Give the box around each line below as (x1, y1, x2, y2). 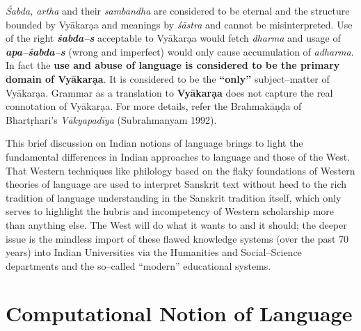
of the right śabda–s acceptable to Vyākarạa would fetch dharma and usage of (6, 31, 341, 45)
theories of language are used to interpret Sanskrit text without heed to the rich (6, 177, 347, 191)
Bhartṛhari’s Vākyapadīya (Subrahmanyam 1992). (6, 112, 217, 127)
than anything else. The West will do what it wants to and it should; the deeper (6, 217, 347, 232)
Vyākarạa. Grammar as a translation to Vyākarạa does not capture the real (6, 85, 333, 99)
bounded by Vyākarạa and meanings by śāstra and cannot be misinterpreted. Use (6, 17, 353, 31)
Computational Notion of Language (6, 299, 353, 328)
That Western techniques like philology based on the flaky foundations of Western (6, 163, 355, 177)
